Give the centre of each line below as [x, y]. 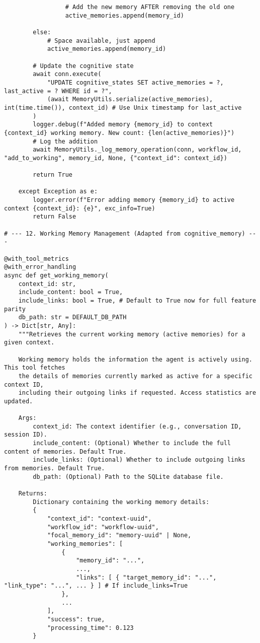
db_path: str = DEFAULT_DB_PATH [72, 317]
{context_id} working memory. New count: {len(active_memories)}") [119, 133]
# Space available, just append [101, 41]
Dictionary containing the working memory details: [121, 502]
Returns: [33, 494]
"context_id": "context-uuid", [99, 519]
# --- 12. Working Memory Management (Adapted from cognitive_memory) [125, 233]
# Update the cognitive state [83, 66]
